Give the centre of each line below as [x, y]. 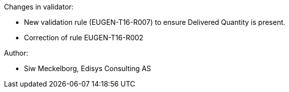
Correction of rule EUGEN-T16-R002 [84, 38]
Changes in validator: [39, 7]
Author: [16, 53]
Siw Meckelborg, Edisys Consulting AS [88, 68]
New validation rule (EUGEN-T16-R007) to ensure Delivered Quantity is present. [155, 22]
